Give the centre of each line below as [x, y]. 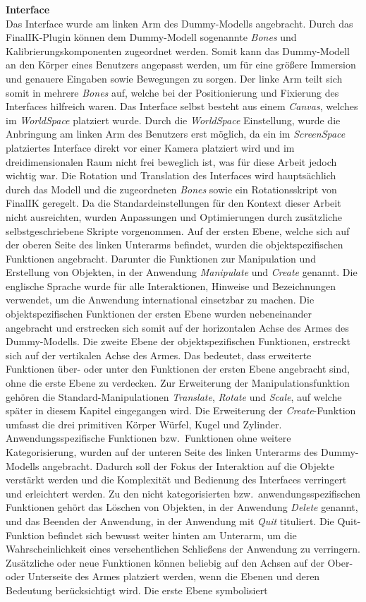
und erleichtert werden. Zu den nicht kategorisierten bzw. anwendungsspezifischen [183, 493]
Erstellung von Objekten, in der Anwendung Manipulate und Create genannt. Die [182, 272]
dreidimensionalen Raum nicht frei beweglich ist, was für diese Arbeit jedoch [171, 161]
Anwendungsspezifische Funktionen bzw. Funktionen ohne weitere [148, 438]
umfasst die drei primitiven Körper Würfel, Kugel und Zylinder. [144, 424]
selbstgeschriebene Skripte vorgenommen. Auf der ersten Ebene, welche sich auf [178, 230]
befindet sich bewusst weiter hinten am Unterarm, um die [172, 535]
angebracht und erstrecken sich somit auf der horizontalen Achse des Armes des [177, 327]
